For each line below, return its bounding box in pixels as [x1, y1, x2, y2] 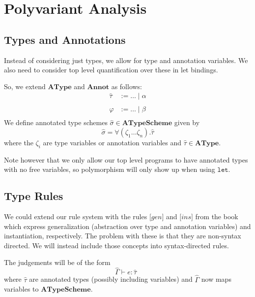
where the [4, 137, 33, 148]
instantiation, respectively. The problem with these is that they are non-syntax [4, 231, 241, 241]
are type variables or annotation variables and [43, 137, 182, 148]
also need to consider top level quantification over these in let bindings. [4, 65, 218, 75]
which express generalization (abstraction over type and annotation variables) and [4, 221, 251, 231]
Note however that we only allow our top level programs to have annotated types [4, 154, 248, 165]
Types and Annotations [4, 32, 126, 47]
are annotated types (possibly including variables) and [29, 274, 193, 284]
